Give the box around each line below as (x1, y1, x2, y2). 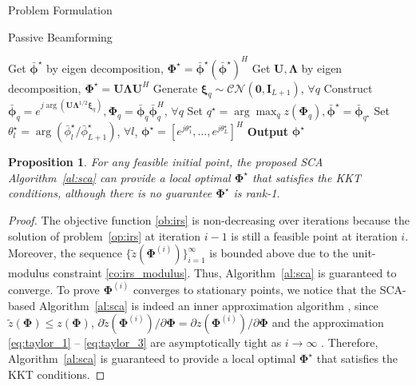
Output (247, 122, 289, 139)
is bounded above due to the (209, 245, 349, 261)
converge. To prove (8, 281, 100, 298)
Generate (153, 79, 198, 96)
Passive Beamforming (8, 28, 113, 45)
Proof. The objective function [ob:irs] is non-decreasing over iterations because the (8, 212, 410, 229)
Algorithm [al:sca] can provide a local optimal (8, 169, 231, 185)
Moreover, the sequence (8, 245, 122, 261)
